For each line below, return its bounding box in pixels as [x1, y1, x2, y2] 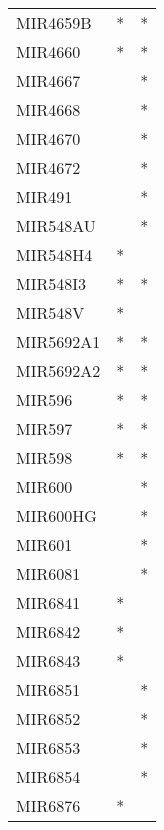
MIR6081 [16, 562, 81, 585]
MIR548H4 [16, 243, 93, 266]
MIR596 [16, 388, 73, 411]
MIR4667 [16, 69, 81, 92]
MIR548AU [16, 214, 96, 237]
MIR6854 [16, 765, 81, 788]
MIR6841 [16, 591, 81, 614]
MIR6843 [16, 649, 81, 672]
